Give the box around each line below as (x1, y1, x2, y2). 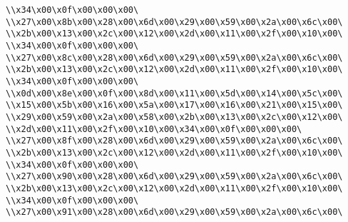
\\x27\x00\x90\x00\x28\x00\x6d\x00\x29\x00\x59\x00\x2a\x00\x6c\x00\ (6, 171, 343, 182)
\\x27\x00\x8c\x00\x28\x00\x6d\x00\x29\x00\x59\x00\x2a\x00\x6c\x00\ (6, 52, 343, 63)
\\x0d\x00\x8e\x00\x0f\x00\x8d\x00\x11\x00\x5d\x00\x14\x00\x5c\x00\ (6, 88, 343, 99)
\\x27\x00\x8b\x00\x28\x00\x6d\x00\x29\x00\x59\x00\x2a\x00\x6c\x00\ (6, 16, 343, 27)
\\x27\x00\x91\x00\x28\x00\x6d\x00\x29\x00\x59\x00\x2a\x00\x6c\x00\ (6, 207, 343, 218)
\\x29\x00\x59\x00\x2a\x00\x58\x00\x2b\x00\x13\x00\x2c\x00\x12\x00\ (6, 111, 343, 122)
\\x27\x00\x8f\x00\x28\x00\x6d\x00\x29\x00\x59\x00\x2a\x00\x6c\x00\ (6, 136, 343, 146)
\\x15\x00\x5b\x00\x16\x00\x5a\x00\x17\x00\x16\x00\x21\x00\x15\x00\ (6, 100, 343, 111)
